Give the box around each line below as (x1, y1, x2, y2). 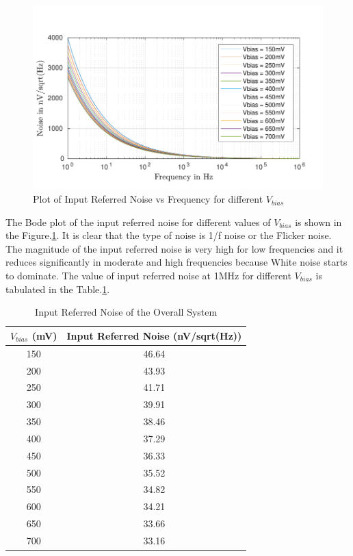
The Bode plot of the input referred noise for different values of (5, 214, 271, 229)
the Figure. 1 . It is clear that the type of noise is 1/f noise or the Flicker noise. (5, 228, 332, 242)
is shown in (295, 214, 342, 229)
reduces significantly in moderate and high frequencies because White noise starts (5, 255, 348, 269)
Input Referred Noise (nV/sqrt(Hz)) (66, 328, 242, 342)
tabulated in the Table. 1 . (5, 281, 110, 296)
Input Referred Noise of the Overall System (35, 305, 218, 319)
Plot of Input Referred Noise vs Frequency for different (33, 192, 263, 206)
